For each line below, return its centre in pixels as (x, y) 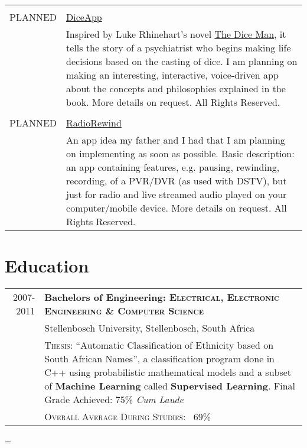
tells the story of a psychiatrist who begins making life (179, 48)
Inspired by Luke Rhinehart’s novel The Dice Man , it (176, 34)
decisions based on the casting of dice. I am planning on (182, 61)
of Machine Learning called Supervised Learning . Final (170, 386)
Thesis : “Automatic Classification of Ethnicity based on (159, 345)
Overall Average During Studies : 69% (128, 417)
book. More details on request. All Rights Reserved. (173, 102)
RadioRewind (94, 123)
